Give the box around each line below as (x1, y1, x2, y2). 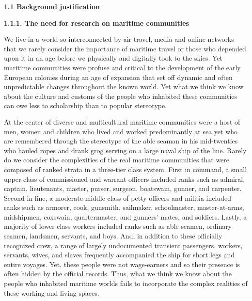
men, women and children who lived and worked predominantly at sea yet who (4, 126, 238, 136)
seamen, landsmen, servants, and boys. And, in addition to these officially (4, 231, 222, 241)
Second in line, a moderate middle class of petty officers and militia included (4, 192, 231, 203)
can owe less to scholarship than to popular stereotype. (4, 100, 167, 111)
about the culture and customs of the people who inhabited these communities (4, 91, 237, 101)
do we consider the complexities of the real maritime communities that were (4, 155, 230, 165)
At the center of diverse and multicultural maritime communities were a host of (4, 116, 240, 127)
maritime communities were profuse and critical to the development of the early (4, 62, 241, 72)
